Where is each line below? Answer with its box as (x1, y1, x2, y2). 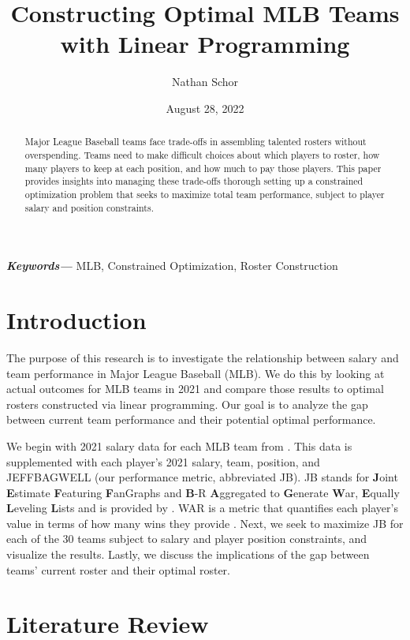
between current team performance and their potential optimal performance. (6, 411, 376, 428)
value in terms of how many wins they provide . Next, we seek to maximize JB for (6, 515, 404, 531)
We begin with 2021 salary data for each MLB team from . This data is (6, 437, 352, 454)
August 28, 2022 (166, 99, 244, 116)
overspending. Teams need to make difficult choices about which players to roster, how (24, 148, 380, 161)
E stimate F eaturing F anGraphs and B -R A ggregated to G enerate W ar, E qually (6, 484, 400, 500)
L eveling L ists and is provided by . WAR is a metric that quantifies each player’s (6, 500, 398, 516)
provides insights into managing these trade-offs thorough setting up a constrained (24, 174, 363, 188)
